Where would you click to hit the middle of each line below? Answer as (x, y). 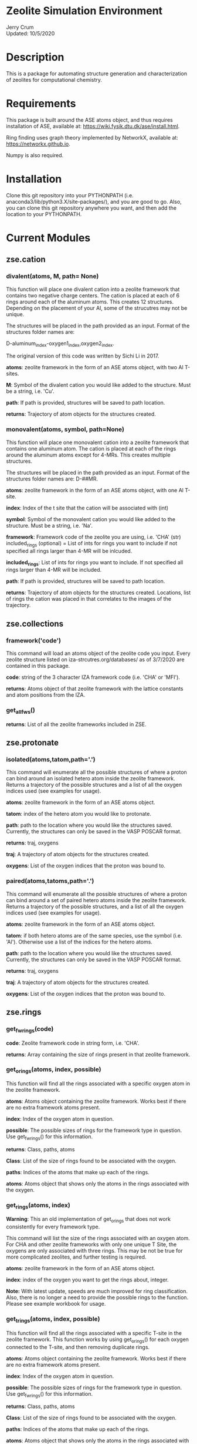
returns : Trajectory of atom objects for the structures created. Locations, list (98, 592)
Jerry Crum (20, 27)
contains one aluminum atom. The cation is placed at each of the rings (91, 448)
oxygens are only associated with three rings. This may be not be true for (94, 1251)
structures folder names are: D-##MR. (52, 479)
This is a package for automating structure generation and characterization (97, 73)
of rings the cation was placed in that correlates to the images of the (89, 599)
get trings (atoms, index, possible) (53, 1320)
